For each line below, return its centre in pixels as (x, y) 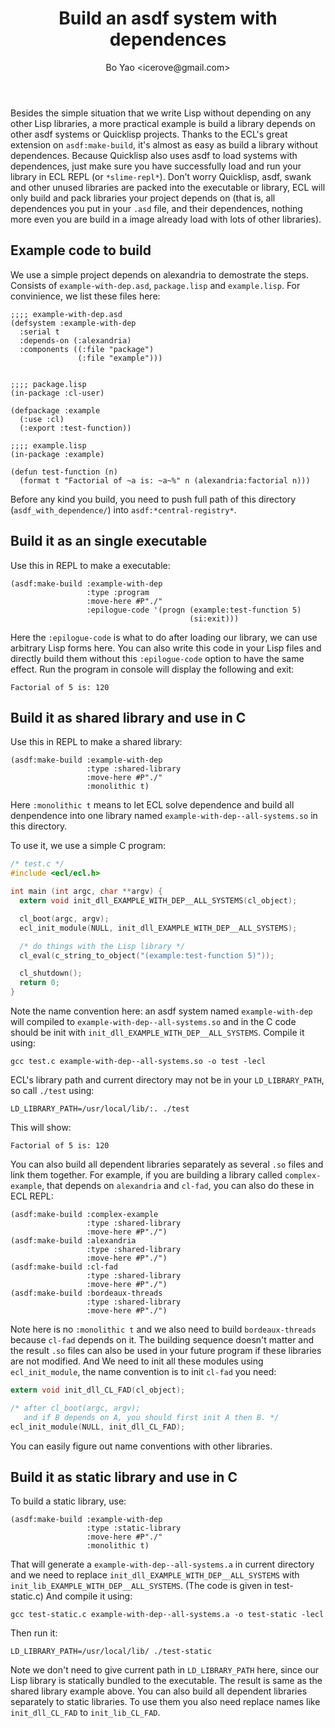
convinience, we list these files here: (85, 296)
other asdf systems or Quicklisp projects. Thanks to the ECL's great (149, 134)
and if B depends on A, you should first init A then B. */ (151, 1417)
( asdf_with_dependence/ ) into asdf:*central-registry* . (123, 509)
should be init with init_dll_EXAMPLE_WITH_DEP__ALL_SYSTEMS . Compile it (157, 1032)
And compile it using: (89, 1596)
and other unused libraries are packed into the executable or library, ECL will (168, 187)
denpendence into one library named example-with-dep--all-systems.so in (164, 816)
